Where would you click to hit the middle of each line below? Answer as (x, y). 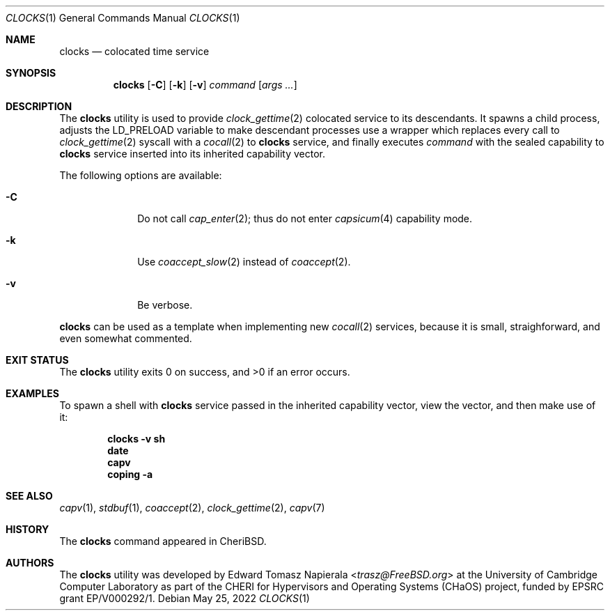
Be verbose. (165, 305)
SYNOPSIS (31, 73)
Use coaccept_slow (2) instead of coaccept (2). (244, 262)
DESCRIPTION (39, 106)
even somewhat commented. (126, 338)
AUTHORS (30, 563)
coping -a (130, 474)
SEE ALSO (29, 496)
